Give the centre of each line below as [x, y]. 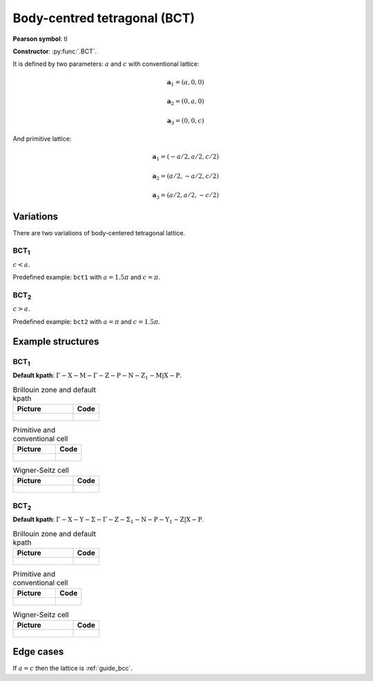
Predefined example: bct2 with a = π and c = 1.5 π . [86, 321]
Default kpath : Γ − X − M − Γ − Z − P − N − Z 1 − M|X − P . [97, 376]
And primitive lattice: [42, 139]
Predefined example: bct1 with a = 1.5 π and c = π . [86, 278]
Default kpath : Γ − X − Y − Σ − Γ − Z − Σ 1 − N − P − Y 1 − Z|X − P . [108, 520]
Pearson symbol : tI [40, 39]
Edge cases [38, 652]
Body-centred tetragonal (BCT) [104, 18]
